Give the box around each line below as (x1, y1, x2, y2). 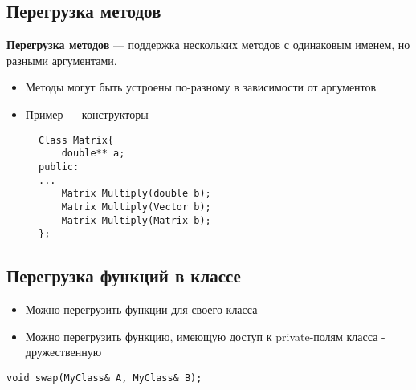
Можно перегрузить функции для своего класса (25, 301, 258, 318)
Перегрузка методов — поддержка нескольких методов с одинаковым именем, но (6, 36, 410, 53)
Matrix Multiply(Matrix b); (61, 214, 211, 226)
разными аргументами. (6, 51, 117, 68)
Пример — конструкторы (25, 105, 149, 122)
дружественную (25, 343, 102, 360)
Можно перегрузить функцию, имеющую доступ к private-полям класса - (25, 327, 385, 344)
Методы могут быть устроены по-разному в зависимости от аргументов (25, 79, 377, 95)
